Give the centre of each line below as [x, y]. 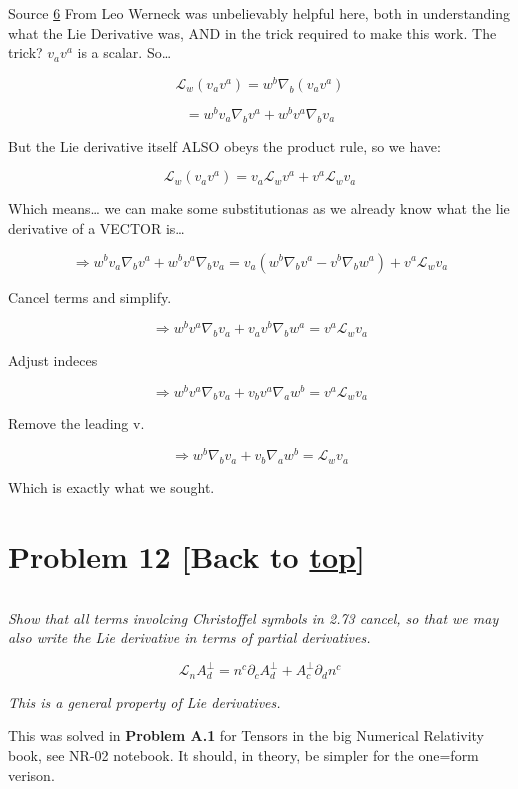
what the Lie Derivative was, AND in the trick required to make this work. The [252, 32]
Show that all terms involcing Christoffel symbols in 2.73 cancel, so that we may [253, 617]
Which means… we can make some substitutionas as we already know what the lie [259, 208]
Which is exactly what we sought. [111, 486]
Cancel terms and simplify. [90, 296]
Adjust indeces [53, 359]
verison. [31, 774]
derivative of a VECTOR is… [96, 227]
